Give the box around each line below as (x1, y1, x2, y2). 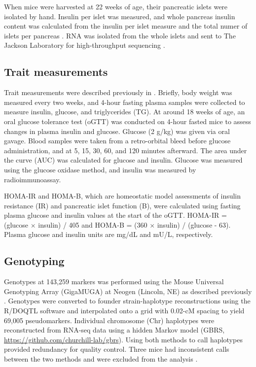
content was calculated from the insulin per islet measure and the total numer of (4, 21, 248, 31)
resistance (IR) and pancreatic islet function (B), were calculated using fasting (4, 200, 241, 210)
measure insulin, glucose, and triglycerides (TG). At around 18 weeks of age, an (4, 106, 245, 117)
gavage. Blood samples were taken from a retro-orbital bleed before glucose (4, 135, 231, 146)
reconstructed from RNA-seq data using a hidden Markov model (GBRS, (4, 325, 225, 335)
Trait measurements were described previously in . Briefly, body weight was (4, 87, 232, 98)
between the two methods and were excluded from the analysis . (4, 354, 198, 364)
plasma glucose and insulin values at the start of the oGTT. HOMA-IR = (4, 210, 227, 220)
